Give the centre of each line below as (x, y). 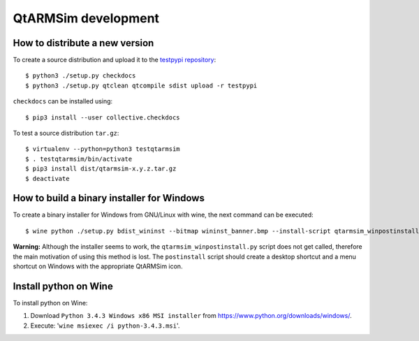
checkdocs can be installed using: (63, 101)
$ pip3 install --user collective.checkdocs (103, 117)
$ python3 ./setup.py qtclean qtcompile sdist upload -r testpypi (141, 85)
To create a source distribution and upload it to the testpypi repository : (115, 60)
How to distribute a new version (83, 43)
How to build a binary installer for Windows (109, 198)
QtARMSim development (86, 18)
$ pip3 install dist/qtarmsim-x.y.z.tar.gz (101, 169)
